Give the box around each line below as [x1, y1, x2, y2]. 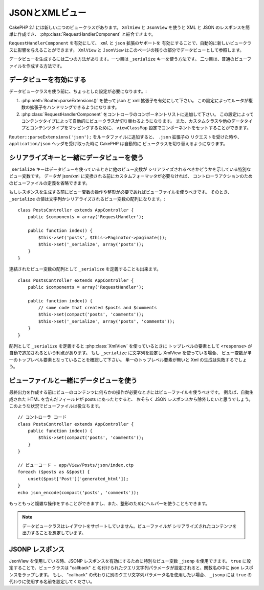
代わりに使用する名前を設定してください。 [9, 579, 95, 585]
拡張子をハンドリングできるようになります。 [29, 104, 120, 110]
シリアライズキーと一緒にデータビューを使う [9, 153, 144, 161]
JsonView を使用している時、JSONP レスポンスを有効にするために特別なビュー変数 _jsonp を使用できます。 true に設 [9, 558, 251, 564]
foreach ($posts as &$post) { [18, 469, 90, 475]
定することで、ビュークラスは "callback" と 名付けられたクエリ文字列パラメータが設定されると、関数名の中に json [9, 565, 240, 571]
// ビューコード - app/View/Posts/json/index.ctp [18, 462, 134, 468]
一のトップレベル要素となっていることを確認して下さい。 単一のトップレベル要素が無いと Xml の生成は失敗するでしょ [9, 357, 247, 363]
